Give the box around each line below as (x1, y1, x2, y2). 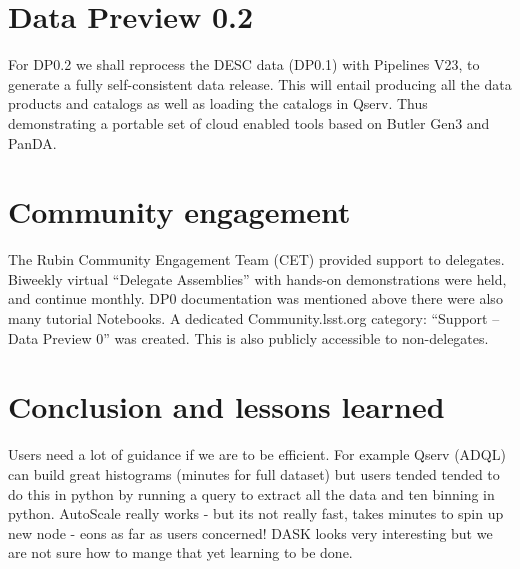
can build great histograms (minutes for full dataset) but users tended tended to (8, 463, 500, 484)
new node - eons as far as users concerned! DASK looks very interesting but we (8, 522, 493, 543)
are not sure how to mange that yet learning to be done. (8, 542, 353, 563)
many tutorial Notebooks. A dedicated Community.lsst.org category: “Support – (8, 308, 500, 328)
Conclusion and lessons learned (8, 386, 445, 427)
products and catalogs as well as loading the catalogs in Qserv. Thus (8, 93, 428, 114)
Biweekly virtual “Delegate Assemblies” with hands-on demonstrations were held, (8, 268, 507, 289)
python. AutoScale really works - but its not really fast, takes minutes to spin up (8, 503, 504, 524)
